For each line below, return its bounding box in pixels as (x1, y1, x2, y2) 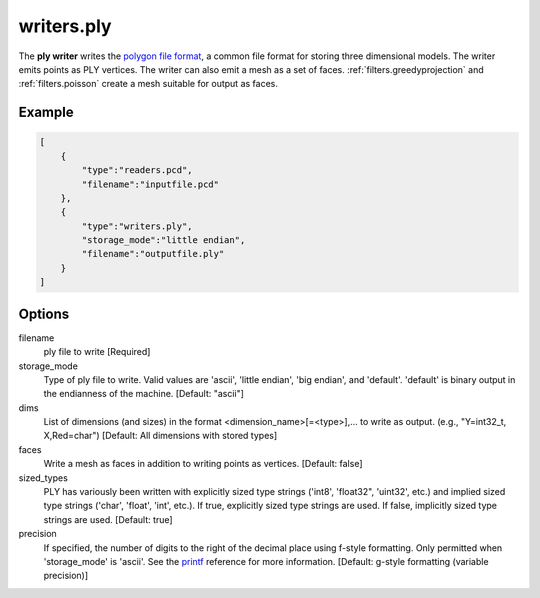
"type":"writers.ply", (81, 220, 194, 232)
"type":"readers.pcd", (81, 165, 194, 176)
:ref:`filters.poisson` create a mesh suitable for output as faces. (18, 78, 279, 90)
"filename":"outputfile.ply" (81, 248, 225, 260)
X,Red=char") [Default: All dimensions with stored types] (43, 430, 278, 442)
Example (18, 104, 74, 121)
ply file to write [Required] (43, 346, 151, 358)
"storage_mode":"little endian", (81, 235, 246, 246)
